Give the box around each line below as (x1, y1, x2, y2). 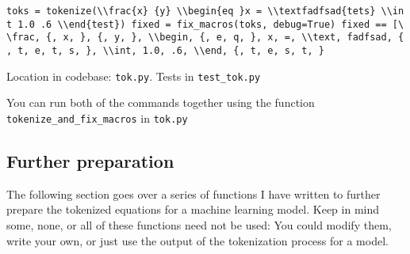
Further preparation (6, 148, 174, 172)
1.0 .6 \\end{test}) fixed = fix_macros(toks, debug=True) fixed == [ (17, 18, 398, 30)
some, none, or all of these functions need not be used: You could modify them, (6, 216, 392, 233)
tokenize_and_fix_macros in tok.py (6, 109, 188, 126)
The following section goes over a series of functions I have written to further (6, 185, 381, 202)
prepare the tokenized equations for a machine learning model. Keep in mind (6, 201, 380, 218)
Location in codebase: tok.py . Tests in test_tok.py (6, 67, 261, 84)
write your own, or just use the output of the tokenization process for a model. (6, 232, 389, 248)
